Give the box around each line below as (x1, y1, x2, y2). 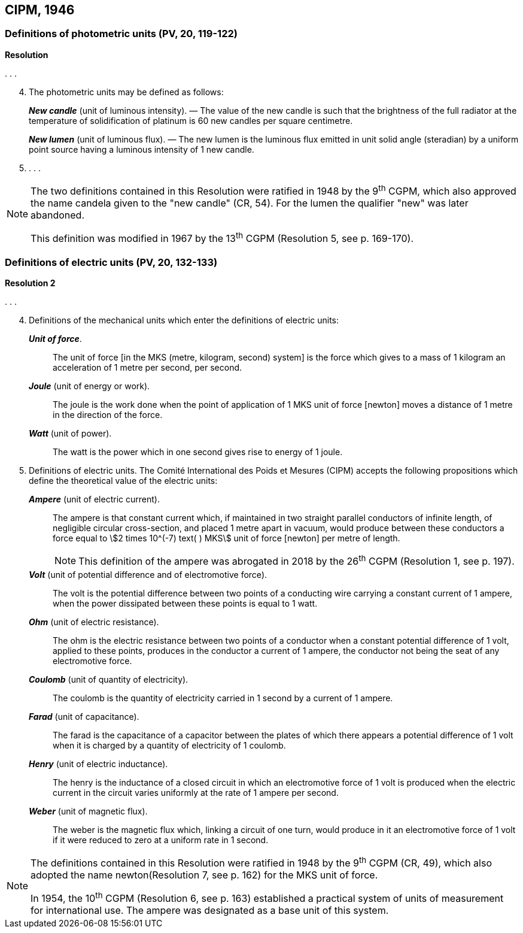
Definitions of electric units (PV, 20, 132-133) (5, 256, 218, 268)
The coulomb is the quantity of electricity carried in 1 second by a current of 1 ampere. (53, 692, 393, 703)
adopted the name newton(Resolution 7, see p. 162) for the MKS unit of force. (31, 868, 378, 881)
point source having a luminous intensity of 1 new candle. (29, 144, 254, 155)
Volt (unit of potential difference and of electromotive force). (29, 569, 267, 580)
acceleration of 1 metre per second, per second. (53, 362, 242, 373)
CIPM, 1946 (5, 2, 75, 17)
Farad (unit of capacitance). (29, 711, 139, 722)
